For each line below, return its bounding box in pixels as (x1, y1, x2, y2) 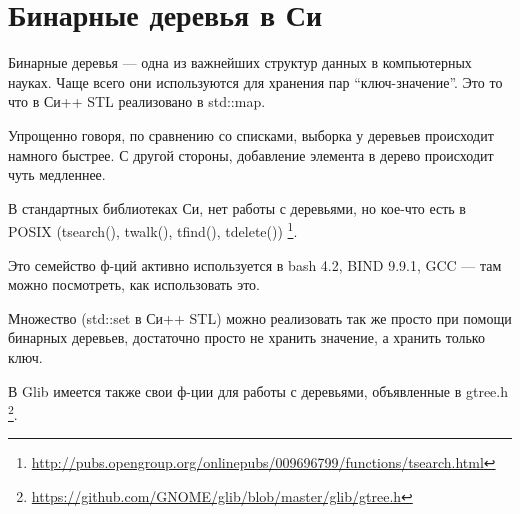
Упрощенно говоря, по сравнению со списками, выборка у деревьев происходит (8, 124, 494, 145)
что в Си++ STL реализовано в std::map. (8, 91, 266, 112)
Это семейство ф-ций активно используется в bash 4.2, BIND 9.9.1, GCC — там (8, 254, 502, 275)
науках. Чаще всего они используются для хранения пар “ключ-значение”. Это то (8, 71, 503, 92)
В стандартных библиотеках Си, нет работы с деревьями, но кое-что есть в (8, 197, 466, 218)
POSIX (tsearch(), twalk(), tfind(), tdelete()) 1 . (8, 218, 298, 241)
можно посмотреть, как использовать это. (8, 274, 261, 295)
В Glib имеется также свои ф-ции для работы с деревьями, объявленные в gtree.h (8, 380, 509, 401)
